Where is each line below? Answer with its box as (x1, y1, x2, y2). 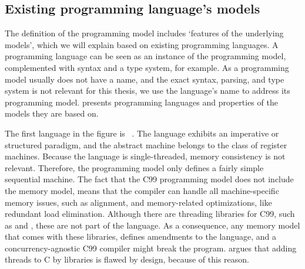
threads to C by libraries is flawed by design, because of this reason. (5, 253, 250, 265)
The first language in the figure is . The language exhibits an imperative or (5, 127, 279, 139)
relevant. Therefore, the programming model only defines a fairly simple (5, 161, 264, 173)
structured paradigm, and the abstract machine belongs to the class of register (5, 138, 287, 151)
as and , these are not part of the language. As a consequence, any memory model (5, 219, 300, 231)
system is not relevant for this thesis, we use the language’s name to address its (5, 84, 290, 97)
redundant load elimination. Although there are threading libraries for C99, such (5, 207, 295, 220)
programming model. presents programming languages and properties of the (5, 96, 278, 108)
